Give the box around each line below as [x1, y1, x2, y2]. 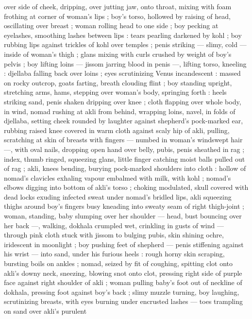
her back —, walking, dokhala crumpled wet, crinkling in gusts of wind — [4, 220, 224, 230]
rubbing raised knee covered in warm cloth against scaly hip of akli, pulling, [4, 125, 230, 135]
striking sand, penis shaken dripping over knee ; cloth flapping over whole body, [4, 96, 241, 106]
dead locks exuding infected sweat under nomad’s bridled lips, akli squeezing [4, 191, 232, 201]
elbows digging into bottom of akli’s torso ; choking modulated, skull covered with [4, 182, 249, 192]
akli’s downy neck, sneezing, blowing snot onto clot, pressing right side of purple [4, 268, 242, 278]
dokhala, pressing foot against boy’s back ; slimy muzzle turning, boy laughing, [4, 286, 239, 297]
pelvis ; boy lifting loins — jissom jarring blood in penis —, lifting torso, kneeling [4, 58, 247, 68]
